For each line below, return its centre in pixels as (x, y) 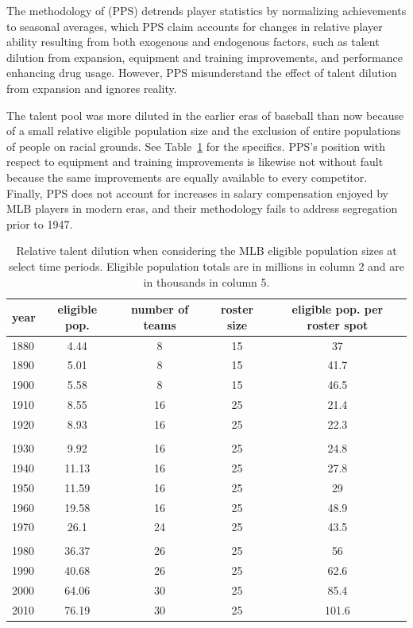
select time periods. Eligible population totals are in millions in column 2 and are (206, 266)
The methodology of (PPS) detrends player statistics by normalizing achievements (206, 10)
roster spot (338, 324)
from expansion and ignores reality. (92, 88)
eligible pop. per (338, 309)
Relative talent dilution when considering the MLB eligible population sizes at (206, 250)
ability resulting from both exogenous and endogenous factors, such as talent (193, 42)
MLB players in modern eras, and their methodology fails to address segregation (202, 208)
